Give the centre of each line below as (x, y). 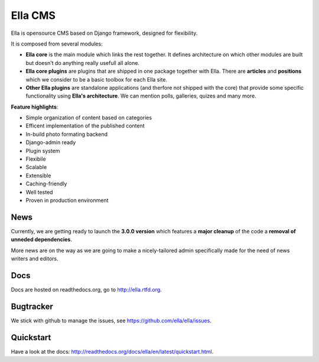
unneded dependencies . (41, 240)
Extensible (38, 175)
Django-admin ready (51, 142)
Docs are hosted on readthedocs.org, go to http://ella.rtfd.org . (86, 289)
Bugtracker (32, 306)
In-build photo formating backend (67, 134)
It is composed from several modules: (57, 44)
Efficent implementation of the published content (85, 126)
